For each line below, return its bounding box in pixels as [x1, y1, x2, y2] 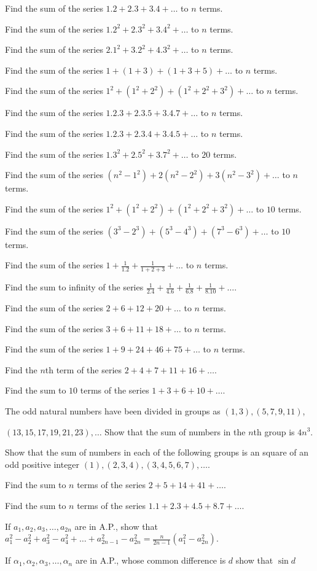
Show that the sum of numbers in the [104, 425, 246, 438]
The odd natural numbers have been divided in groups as [5, 404, 221, 417]
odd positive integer [5, 457, 80, 470]
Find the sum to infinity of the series [5, 281, 144, 293]
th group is [253, 425, 295, 438]
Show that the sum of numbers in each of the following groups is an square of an [5, 446, 309, 459]
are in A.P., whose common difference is [75, 554, 226, 567]
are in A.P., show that [74, 519, 158, 532]
